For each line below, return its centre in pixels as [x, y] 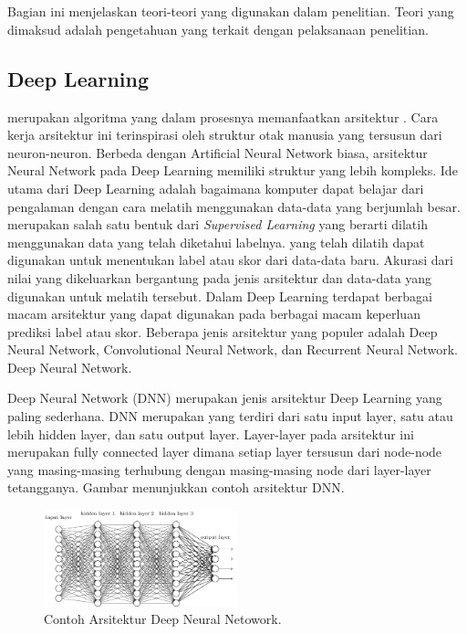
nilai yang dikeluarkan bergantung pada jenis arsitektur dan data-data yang [220, 277]
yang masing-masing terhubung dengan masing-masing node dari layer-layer [219, 469]
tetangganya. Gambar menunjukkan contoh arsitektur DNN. [176, 487]
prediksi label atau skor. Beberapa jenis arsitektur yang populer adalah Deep [223, 331]
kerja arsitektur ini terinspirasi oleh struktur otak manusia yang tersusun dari [225, 135]
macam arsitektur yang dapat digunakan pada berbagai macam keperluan [214, 314]
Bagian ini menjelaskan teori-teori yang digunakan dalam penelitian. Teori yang [231, 11]
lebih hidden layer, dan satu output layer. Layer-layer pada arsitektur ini [211, 433]
